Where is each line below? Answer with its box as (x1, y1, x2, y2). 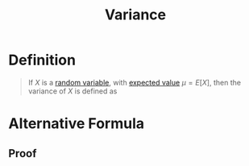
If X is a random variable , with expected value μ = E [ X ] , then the (27, 77, 242, 87)
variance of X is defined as (27, 86, 118, 96)
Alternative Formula (8, 114, 145, 133)
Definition (8, 51, 77, 69)
